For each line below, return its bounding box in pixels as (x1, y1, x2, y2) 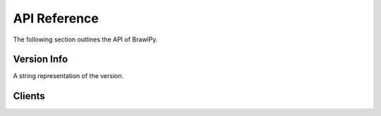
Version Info (13, 53, 68, 65)
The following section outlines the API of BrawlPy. (13, 35, 158, 44)
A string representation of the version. (13, 72, 124, 80)
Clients (13, 90, 45, 102)
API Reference (13, 11, 99, 26)
